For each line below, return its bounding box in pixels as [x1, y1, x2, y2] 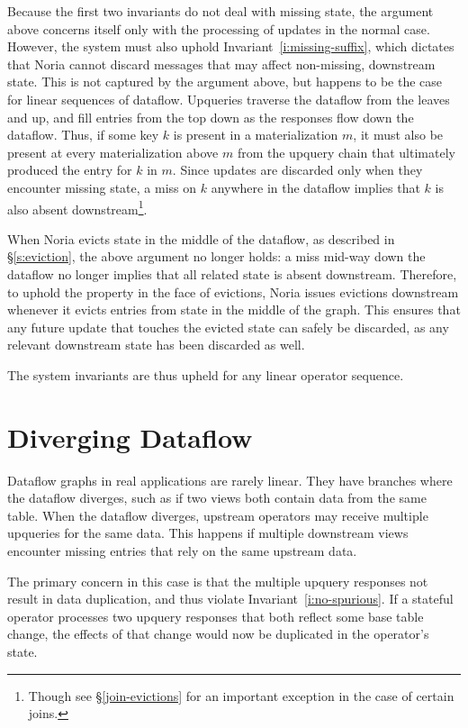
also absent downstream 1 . [7, 196, 148, 218]
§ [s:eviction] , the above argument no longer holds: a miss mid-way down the [7, 247, 426, 266]
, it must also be [353, 125, 444, 144]
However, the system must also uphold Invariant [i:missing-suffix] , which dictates [7, 37, 454, 56]
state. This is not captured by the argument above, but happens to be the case [7, 72, 443, 91]
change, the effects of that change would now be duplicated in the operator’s [7, 624, 429, 643]
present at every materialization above [7, 142, 219, 161]
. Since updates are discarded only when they [172, 160, 423, 179]
